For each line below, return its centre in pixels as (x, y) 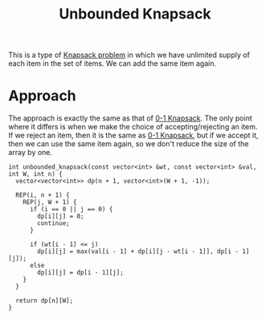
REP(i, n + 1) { (43, 195)
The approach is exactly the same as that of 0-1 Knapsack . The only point (130, 118)
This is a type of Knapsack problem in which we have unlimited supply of (129, 55)
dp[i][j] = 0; (61, 217)
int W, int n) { (35, 174)
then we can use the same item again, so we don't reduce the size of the (129, 144)
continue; (53, 223)
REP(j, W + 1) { (50, 202)
